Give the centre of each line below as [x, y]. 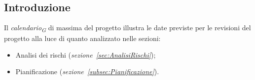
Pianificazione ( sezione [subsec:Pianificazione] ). [87, 71]
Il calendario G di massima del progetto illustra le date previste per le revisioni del [127, 28]
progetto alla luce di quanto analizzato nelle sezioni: [82, 38]
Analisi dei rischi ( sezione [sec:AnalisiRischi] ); [86, 54]
